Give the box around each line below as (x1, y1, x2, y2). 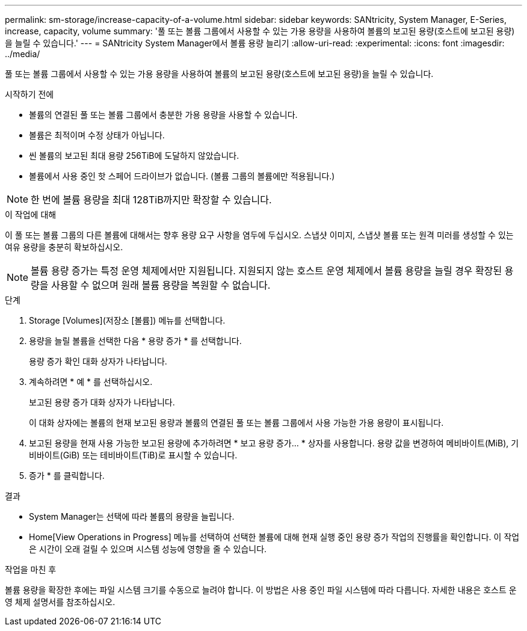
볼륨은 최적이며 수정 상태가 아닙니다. (29, 130, 165, 140)
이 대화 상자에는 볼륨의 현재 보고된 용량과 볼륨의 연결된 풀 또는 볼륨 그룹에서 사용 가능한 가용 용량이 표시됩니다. (29, 417, 444, 428)
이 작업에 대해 (5, 209, 57, 220)
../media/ (5, 49, 40, 59)
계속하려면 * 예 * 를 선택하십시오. (29, 377, 153, 387)
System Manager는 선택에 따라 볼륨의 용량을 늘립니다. (29, 511, 235, 522)
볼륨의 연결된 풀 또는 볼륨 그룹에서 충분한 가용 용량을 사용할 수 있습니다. (29, 109, 298, 120)
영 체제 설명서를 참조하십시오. (5, 597, 116, 607)
